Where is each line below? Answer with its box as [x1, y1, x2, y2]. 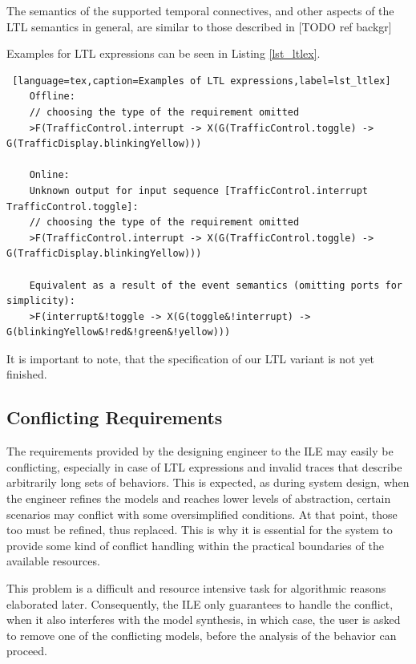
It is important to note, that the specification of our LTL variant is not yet [6, 350, 374, 366]
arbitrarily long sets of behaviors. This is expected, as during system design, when [6, 474, 410, 491]
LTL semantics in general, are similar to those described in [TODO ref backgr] [6, 18, 392, 34]
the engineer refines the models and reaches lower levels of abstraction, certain [6, 490, 391, 507]
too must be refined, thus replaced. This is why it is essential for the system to [6, 521, 393, 538]
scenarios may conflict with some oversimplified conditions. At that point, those [6, 505, 398, 522]
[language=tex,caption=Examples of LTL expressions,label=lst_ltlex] [12, 75, 391, 87]
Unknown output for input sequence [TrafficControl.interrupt [29, 184, 369, 196]
